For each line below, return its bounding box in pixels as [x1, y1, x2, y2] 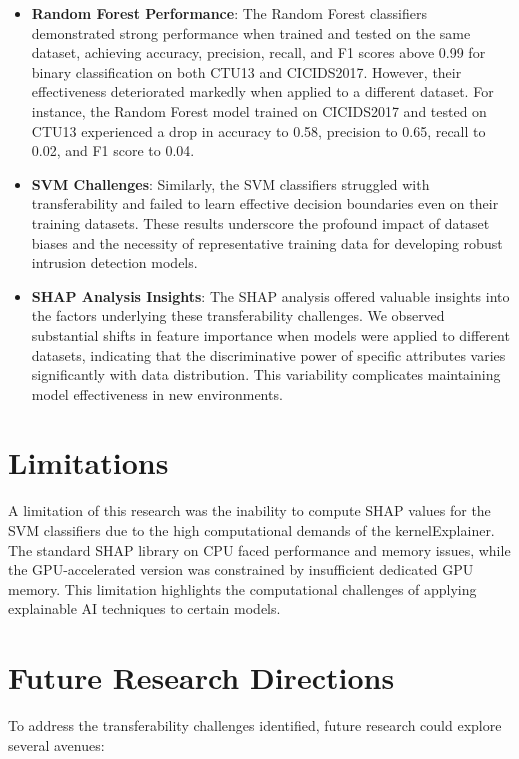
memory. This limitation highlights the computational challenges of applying [8, 578, 477, 599]
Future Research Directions [8, 657, 395, 698]
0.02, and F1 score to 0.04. [31, 140, 195, 161]
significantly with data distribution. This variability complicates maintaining [31, 364, 501, 385]
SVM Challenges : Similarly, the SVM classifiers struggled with [31, 173, 430, 194]
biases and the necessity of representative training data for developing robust [31, 232, 503, 253]
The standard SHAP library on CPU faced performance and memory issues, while [8, 539, 511, 560]
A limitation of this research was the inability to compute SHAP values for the [8, 500, 491, 521]
